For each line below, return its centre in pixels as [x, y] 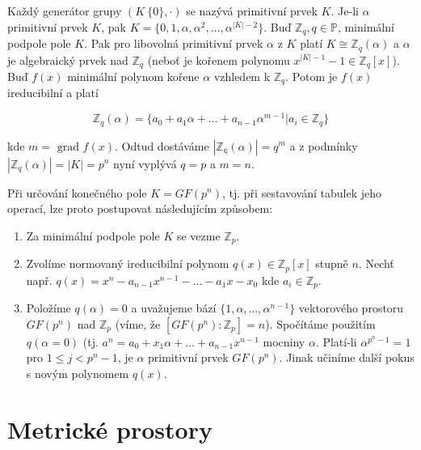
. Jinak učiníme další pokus [347, 357]
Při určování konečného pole [77, 192]
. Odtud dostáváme [162, 145]
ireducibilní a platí [53, 93]
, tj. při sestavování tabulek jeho [302, 192]
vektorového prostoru [351, 308]
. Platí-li [336, 341]
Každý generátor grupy [65, 11]
